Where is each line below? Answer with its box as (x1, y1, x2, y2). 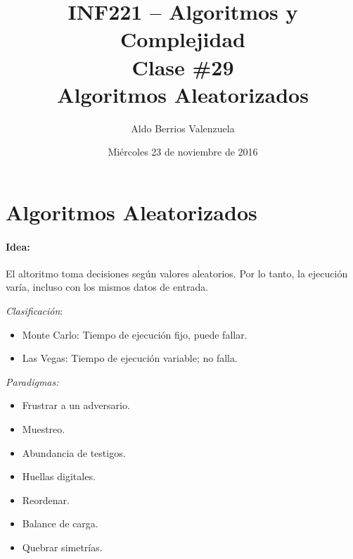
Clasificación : (6, 303, 63, 318)
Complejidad (120, 25, 245, 54)
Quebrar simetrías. (22, 539, 103, 554)
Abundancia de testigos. (22, 445, 126, 460)
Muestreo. (22, 422, 65, 436)
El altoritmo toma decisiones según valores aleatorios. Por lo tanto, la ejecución (6, 265, 348, 280)
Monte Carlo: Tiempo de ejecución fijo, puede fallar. (22, 327, 248, 341)
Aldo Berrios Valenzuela (131, 120, 235, 135)
